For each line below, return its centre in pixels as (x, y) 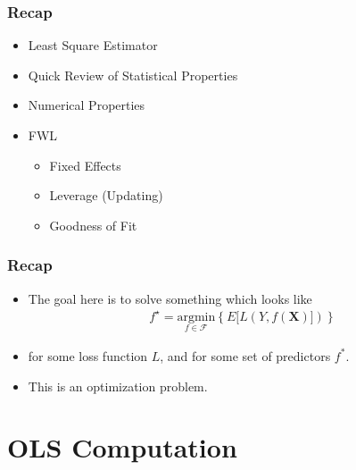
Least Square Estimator (93, 45)
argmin (196, 317)
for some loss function (88, 355)
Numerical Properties (87, 105)
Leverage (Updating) (106, 195)
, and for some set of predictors (245, 355)
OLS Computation (122, 447)
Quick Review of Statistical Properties (133, 75)
